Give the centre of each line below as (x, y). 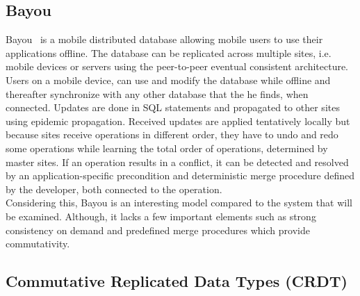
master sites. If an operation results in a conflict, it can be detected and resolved (177, 162)
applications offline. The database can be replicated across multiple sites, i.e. (169, 52)
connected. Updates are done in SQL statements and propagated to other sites (173, 107)
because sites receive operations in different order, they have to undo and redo (172, 134)
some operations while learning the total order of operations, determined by (167, 148)
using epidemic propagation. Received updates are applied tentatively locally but (178, 121)
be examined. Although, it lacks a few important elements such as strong (161, 216)
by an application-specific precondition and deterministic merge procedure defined (180, 175)
